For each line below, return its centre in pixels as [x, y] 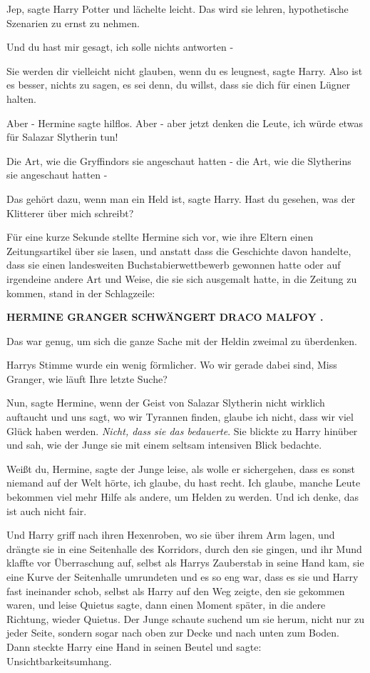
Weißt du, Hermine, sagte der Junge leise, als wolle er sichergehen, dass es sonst [181, 468]
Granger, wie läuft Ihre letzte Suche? [87, 378]
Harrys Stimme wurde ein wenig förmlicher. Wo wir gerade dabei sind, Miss [172, 365]
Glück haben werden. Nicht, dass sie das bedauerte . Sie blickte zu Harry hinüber [182, 430]
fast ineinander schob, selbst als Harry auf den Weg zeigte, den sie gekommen [176, 590]
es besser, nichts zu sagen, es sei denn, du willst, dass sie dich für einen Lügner [179, 85]
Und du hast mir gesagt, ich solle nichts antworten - [120, 47]
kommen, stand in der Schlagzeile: [81, 293]
